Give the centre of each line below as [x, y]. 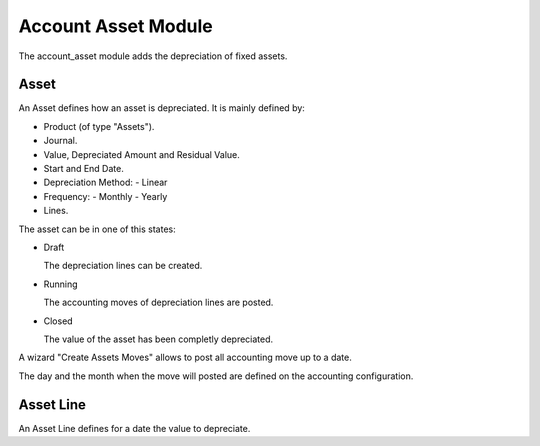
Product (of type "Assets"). [99, 126]
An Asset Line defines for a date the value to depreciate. [134, 428]
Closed [58, 321]
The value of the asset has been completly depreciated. [158, 339]
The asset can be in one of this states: [97, 229]
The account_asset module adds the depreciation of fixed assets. [153, 56]
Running [61, 284]
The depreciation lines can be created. [123, 266]
